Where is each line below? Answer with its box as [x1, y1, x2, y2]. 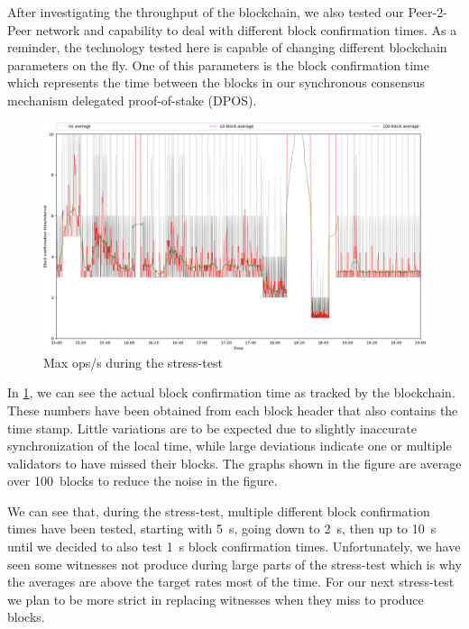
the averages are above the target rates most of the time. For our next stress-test [7, 572, 455, 591]
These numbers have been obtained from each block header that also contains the [7, 400, 458, 419]
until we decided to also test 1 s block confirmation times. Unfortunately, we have [7, 537, 461, 556]
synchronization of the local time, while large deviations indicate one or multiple [7, 436, 452, 455]
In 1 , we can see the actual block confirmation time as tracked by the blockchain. [7, 383, 455, 402]
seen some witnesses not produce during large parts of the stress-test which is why [7, 554, 462, 573]
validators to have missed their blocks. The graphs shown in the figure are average [7, 453, 462, 472]
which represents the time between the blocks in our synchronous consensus [7, 73, 425, 92]
